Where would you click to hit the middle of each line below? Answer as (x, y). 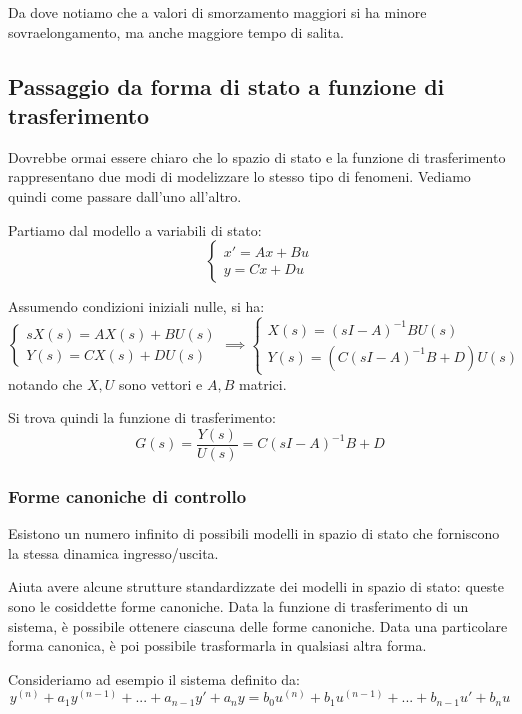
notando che (45, 383)
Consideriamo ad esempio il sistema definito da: (154, 678)
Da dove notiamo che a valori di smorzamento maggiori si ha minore (217, 12)
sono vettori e (161, 383)
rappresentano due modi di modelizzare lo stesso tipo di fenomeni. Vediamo (239, 176)
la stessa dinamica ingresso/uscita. (113, 552)
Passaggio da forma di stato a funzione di (226, 85)
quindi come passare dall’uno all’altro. (125, 195)
